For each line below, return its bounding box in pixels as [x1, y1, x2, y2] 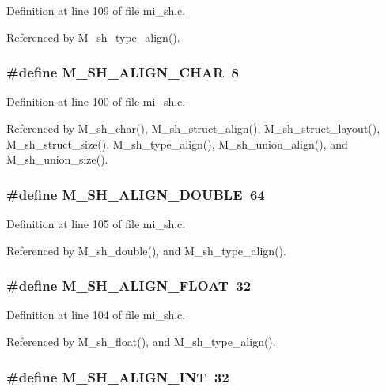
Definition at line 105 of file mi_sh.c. [6, 216, 186, 231]
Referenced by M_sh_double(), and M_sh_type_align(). [6, 242, 286, 258]
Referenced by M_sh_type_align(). [6, 28, 180, 45]
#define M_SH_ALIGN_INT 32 [6, 367, 229, 386]
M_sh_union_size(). [6, 151, 108, 167]
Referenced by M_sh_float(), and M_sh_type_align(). [6, 333, 276, 349]
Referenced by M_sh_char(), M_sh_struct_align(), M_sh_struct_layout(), [6, 120, 380, 136]
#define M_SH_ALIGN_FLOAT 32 [6, 276, 252, 295]
